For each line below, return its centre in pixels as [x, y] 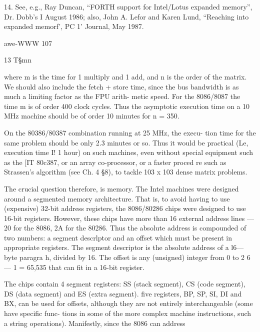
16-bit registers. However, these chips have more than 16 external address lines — [129, 218]
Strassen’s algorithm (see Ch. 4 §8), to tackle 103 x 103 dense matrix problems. [126, 172]
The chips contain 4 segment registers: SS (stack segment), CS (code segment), [125, 284]
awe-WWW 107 [28, 43]
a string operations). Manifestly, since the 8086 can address [95, 323]
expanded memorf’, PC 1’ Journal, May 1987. [74, 26]
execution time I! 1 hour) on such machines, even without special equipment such [129, 152]
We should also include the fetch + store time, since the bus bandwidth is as [121, 86]
